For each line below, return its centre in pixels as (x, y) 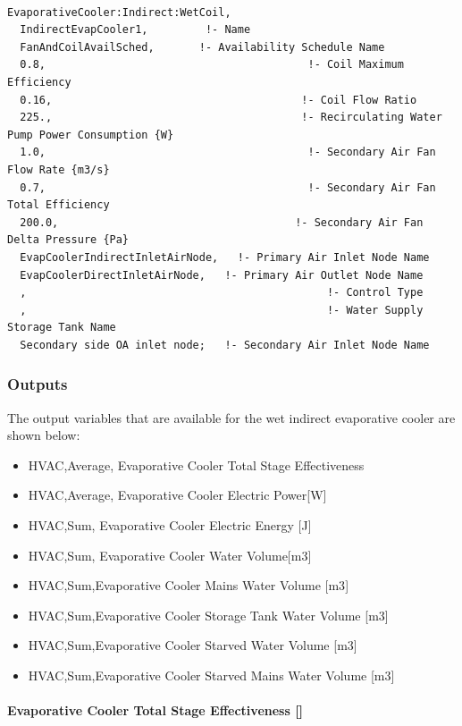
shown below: (44, 435)
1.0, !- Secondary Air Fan (228, 152)
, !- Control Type (222, 293)
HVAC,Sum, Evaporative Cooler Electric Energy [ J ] (170, 525)
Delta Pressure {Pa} (68, 240)
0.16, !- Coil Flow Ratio (218, 100)
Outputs (38, 384)
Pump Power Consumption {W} (91, 135)
